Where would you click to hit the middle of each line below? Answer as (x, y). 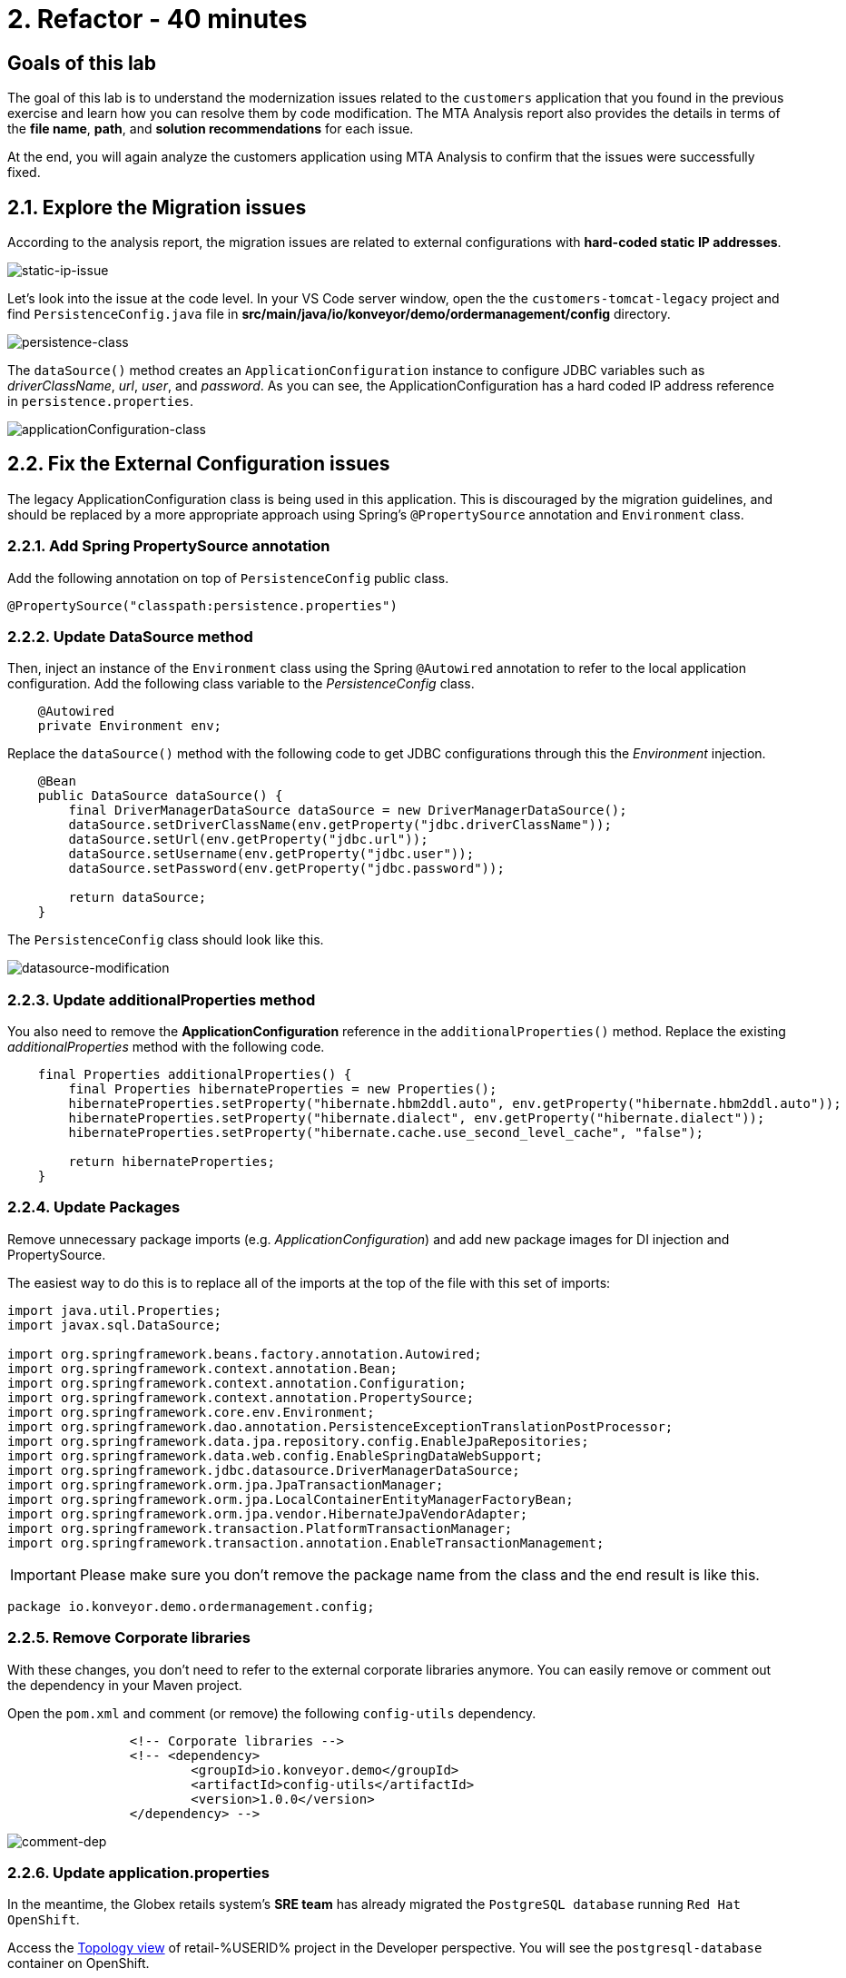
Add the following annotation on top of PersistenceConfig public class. (228, 578)
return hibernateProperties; (172, 1162)
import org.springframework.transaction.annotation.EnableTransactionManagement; (306, 1543)
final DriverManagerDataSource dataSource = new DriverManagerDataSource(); (348, 811)
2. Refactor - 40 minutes (157, 19)
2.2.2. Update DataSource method (130, 636)
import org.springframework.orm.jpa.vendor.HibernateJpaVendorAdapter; (268, 1513)
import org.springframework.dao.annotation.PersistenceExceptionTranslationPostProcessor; (340, 1426)
